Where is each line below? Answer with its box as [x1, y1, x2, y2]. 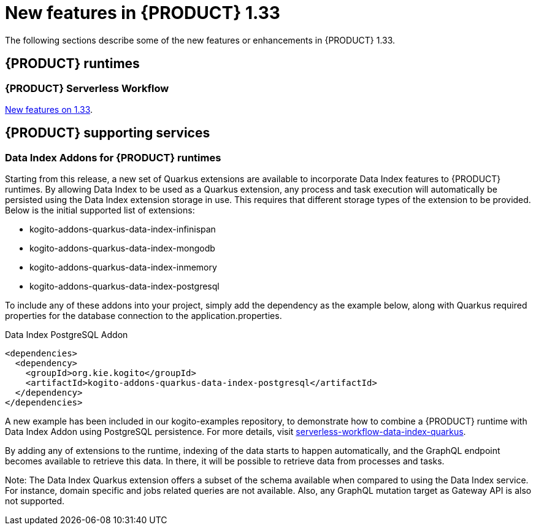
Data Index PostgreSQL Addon [5, 329, 128, 340]
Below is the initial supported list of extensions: [5, 205, 195, 216]
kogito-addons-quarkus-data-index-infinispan [29, 224, 216, 235]
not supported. [5, 496, 65, 507]
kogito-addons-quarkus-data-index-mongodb [29, 243, 215, 254]
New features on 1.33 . [5, 104, 93, 115]
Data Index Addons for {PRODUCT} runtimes [5, 151, 221, 164]
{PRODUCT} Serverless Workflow [5, 82, 169, 94]
